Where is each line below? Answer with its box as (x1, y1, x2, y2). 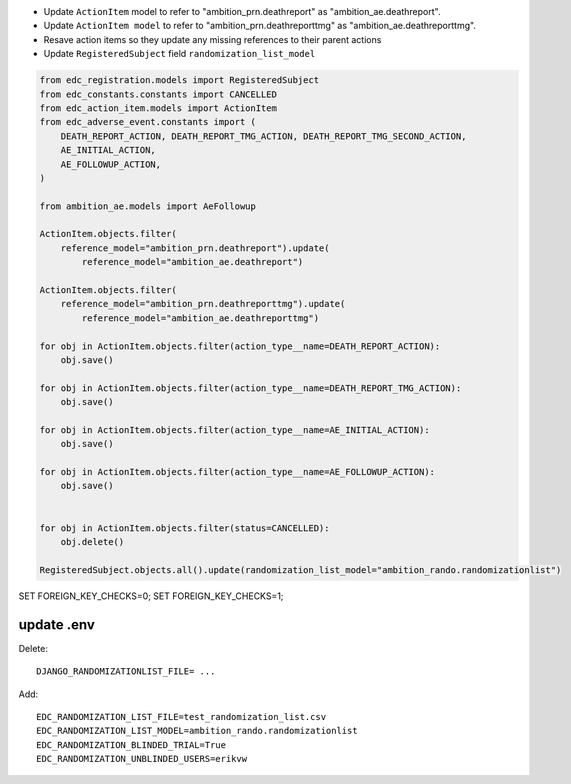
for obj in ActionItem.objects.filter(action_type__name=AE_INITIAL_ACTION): (39, 424, 430, 435)
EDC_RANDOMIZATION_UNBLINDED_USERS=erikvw (36, 753, 248, 765)
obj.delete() (60, 536, 125, 548)
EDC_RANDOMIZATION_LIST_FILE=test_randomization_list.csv (36, 711, 327, 722)
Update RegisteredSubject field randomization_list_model (43, 48, 316, 60)
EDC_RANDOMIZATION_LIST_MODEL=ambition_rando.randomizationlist (36, 725, 359, 737)
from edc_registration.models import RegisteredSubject (39, 75, 320, 86)
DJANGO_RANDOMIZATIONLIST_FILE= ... (36, 666, 216, 677)
